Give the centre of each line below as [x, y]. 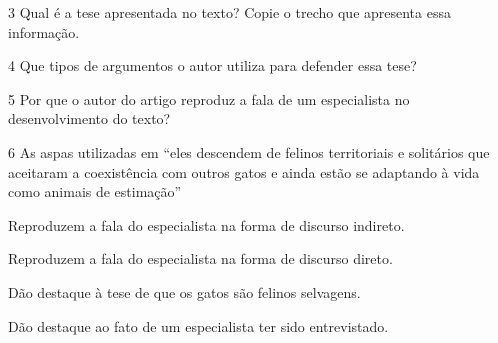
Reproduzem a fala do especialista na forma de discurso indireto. [206, 224]
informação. [44, 31]
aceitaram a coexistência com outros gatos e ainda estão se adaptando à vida [244, 171]
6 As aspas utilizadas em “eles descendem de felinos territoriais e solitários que [249, 151]
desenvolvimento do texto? [89, 118]
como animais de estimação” [95, 191]
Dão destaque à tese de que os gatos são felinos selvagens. [184, 291]
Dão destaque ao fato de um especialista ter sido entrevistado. [198, 325]
